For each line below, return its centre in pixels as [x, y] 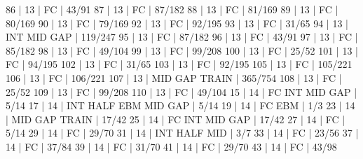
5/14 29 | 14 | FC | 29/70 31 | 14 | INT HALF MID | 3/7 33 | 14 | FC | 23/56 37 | [182, 133]
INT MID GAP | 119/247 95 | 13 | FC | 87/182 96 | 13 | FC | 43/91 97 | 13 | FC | [182, 37]
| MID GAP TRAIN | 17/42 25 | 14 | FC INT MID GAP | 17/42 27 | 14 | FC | [176, 119]
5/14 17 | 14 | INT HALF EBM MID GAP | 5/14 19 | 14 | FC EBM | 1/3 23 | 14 [180, 105]
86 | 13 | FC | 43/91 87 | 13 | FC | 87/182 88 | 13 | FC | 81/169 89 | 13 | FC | [172, 9]
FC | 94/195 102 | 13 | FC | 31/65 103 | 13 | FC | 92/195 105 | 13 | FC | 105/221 [179, 64]
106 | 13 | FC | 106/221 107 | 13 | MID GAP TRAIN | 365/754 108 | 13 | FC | [174, 77]
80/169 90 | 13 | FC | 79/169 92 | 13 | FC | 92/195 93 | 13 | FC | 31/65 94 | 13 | [177, 23]
